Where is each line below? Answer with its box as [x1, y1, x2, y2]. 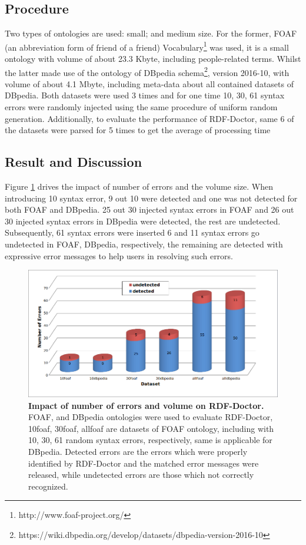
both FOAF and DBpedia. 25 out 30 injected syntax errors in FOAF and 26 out [5, 203, 294, 216]
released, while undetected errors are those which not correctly [28, 468, 254, 481]
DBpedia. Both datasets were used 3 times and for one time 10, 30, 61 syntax [5, 89, 285, 101]
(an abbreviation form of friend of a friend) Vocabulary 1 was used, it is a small [5, 39, 289, 53]
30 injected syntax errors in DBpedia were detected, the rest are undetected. [5, 214, 281, 227]
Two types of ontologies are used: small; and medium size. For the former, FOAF [5, 27, 297, 39]
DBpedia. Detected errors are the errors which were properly [28, 445, 248, 458]
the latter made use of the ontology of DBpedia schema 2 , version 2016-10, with [5, 64, 290, 78]
